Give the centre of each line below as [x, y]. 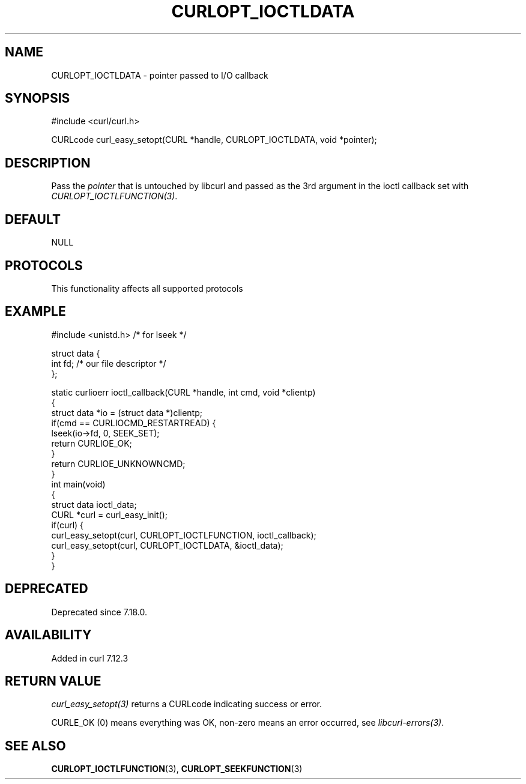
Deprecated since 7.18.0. [99, 612]
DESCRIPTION [48, 163]
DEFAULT [33, 219]
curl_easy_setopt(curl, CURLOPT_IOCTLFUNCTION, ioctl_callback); [184, 535]
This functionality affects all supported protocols [147, 288]
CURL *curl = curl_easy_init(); [109, 514]
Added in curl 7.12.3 [90, 658]
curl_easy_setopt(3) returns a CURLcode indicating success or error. [187, 704]
